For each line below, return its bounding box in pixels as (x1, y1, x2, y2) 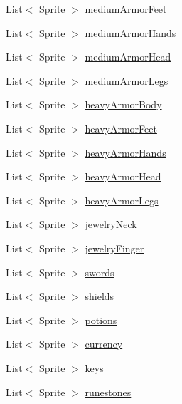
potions (85, 312, 117, 327)
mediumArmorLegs (85, 73, 168, 88)
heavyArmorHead (85, 169, 161, 184)
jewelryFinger (85, 240, 144, 255)
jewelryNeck (85, 217, 137, 232)
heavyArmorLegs (85, 192, 159, 207)
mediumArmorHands (85, 25, 176, 40)
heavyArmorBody (85, 97, 162, 112)
